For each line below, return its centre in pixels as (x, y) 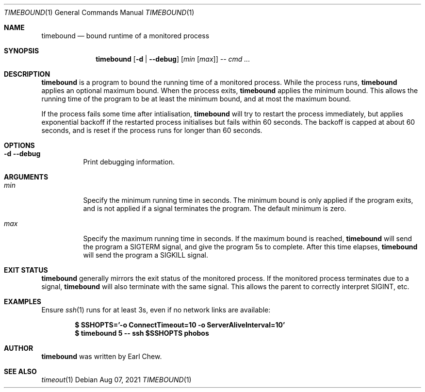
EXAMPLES (23, 302)
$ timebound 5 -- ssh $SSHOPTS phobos (142, 333)
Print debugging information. (129, 162)
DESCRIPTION (27, 74)
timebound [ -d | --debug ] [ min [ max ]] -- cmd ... (173, 59)
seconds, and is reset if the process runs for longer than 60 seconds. (152, 130)
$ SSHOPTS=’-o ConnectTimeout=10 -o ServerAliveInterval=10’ (180, 325)
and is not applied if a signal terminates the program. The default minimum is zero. (215, 208)
